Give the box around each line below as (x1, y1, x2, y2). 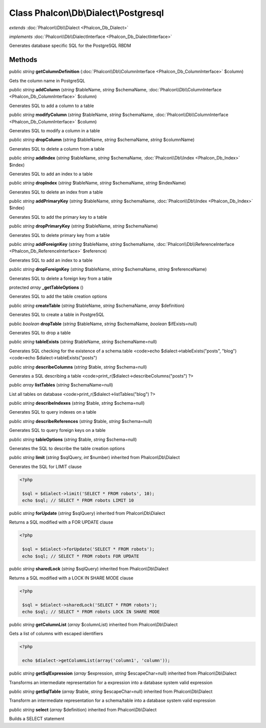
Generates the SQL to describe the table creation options (9, 446, 125, 452)
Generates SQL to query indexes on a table (9, 409, 97, 415)
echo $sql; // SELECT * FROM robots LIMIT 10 (22, 498, 134, 503)
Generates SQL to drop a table (9, 330, 71, 336)
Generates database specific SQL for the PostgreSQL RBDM (9, 42, 132, 49)
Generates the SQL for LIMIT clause (9, 463, 82, 469)
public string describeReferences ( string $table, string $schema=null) (9, 418, 152, 424)
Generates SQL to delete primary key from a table (9, 232, 110, 238)
